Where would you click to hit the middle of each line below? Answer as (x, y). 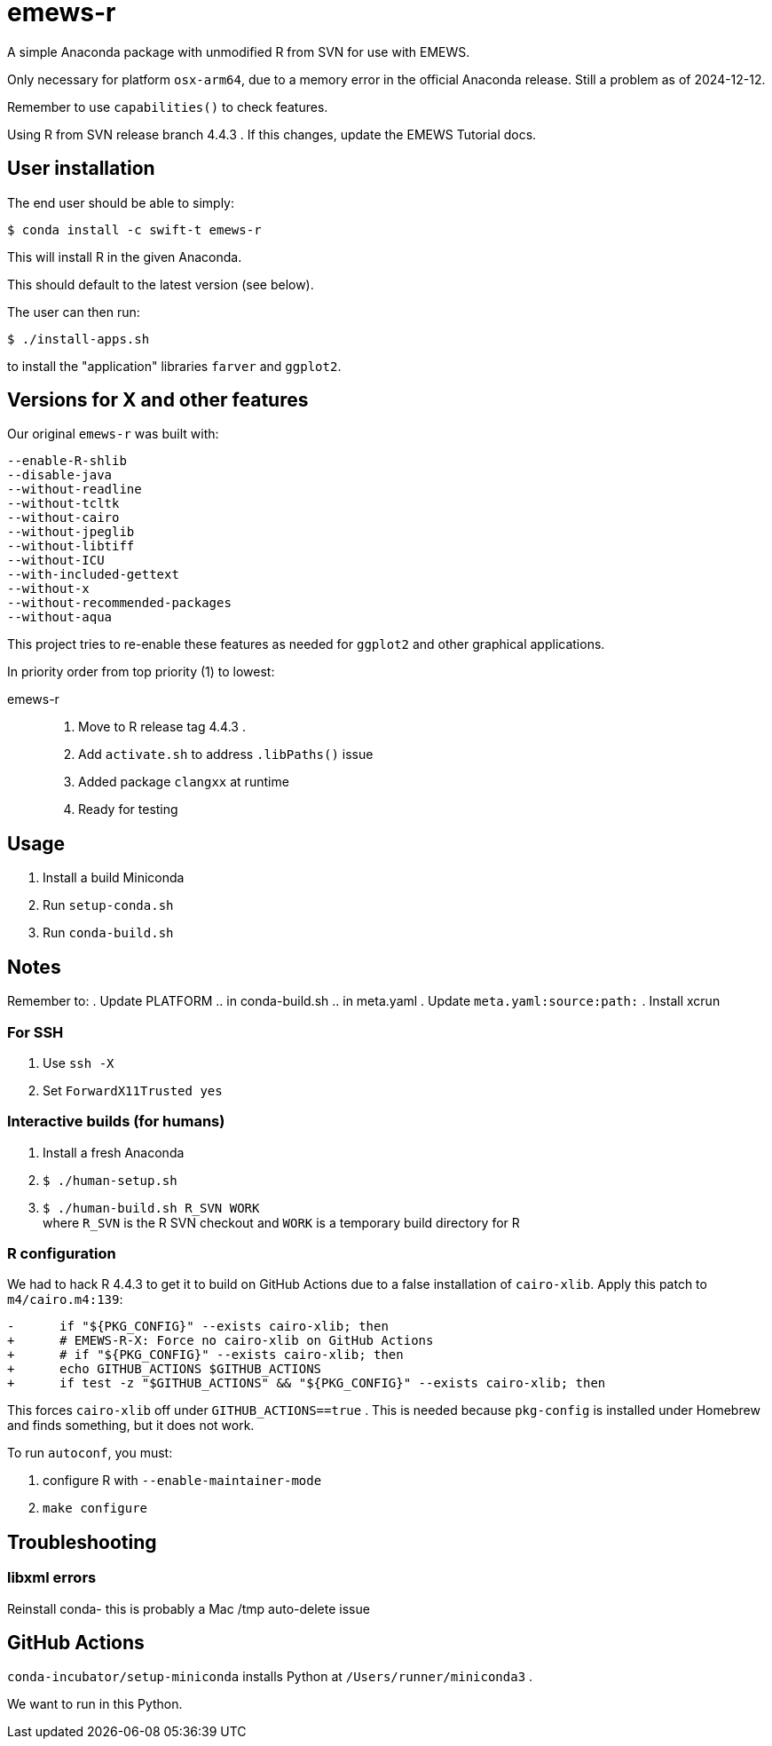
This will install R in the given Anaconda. (125, 257)
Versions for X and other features (158, 400)
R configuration (62, 1253)
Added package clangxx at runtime (184, 782)
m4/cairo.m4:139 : (65, 1300)
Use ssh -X (79, 1063)
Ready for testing (128, 810)
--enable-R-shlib (67, 461)
